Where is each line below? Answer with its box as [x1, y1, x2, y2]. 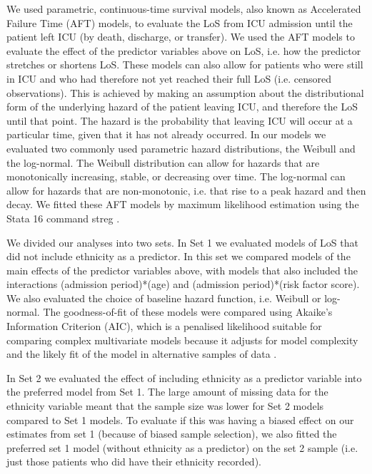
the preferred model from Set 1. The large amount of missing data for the [6, 384, 328, 399]
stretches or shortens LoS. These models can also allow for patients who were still [6, 57, 363, 72]
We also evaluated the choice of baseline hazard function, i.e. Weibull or [6, 290, 321, 305]
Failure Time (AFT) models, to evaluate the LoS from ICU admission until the [6, 15, 353, 30]
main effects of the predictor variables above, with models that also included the [6, 262, 358, 277]
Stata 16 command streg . [6, 210, 120, 225]
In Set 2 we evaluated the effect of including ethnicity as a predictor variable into [6, 370, 362, 385]
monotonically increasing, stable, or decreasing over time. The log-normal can [6, 169, 346, 184]
